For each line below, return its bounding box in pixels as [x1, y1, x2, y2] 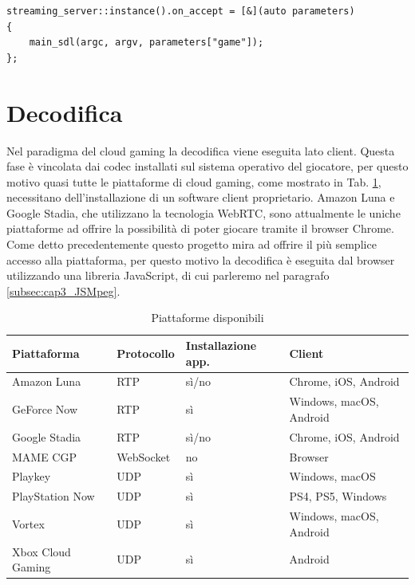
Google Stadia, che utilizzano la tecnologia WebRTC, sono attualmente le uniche [6, 204, 401, 221]
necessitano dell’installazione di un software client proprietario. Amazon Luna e [6, 189, 395, 206]
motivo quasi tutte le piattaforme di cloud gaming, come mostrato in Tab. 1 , [6, 173, 381, 190]
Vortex [12, 515, 45, 532]
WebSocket [117, 448, 171, 465]
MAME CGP [12, 448, 77, 465]
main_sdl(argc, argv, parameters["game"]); [29, 37, 264, 49]
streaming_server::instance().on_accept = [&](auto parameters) [6, 6, 355, 17]
